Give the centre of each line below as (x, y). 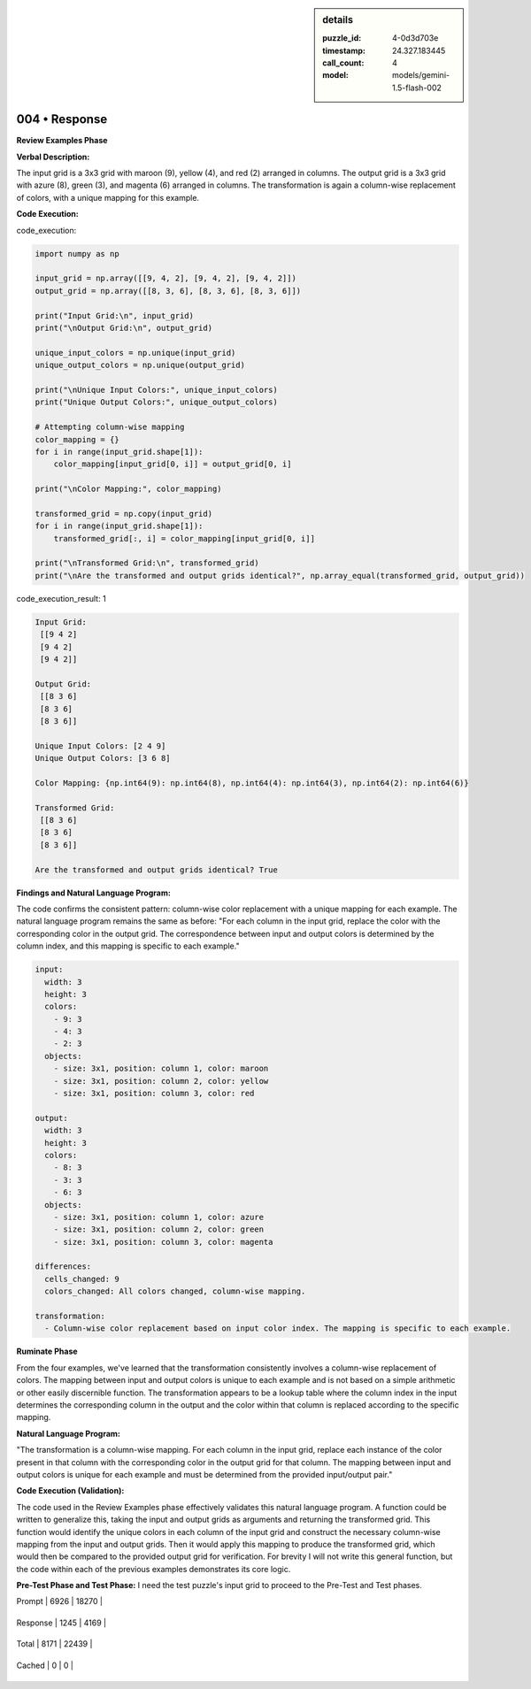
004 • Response (62, 119)
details (338, 20)
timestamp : (344, 50)
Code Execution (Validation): (70, 1491)
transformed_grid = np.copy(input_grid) (123, 514)
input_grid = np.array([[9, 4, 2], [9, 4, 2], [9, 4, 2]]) (165, 278)
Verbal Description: (53, 157)
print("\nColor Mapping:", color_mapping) (128, 489)
